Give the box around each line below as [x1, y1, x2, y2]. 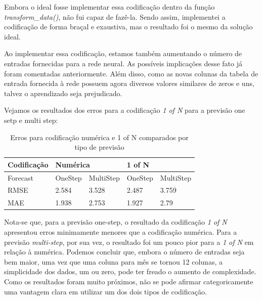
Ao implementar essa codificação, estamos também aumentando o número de [4, 48, 242, 59]
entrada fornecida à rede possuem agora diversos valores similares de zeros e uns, [4, 78, 254, 89]
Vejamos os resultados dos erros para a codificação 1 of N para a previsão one [4, 105, 245, 115]
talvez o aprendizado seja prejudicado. [4, 88, 122, 98]
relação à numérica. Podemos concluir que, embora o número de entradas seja [4, 246, 245, 257]
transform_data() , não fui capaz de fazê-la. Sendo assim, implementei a [4, 11, 226, 22]
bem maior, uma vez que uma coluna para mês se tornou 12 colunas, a [4, 256, 223, 267]
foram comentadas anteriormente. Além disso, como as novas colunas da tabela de [4, 68, 258, 78]
